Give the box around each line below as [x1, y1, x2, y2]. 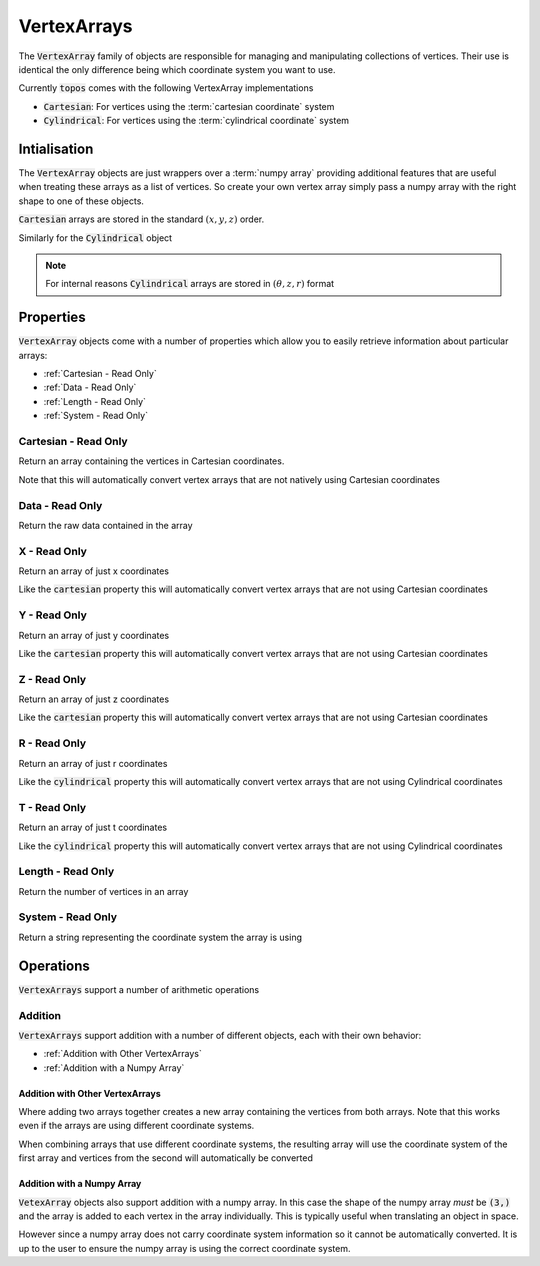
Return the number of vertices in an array [18, 885, 189, 897]
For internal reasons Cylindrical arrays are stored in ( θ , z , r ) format [45, 278, 335, 290]
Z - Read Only [18, 672, 87, 686]
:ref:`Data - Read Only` [43, 381, 137, 394]
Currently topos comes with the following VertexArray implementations [18, 82, 314, 94]
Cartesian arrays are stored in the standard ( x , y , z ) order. [18, 213, 265, 225]
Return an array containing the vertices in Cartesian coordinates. [18, 455, 285, 467]
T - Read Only [18, 800, 87, 814]
